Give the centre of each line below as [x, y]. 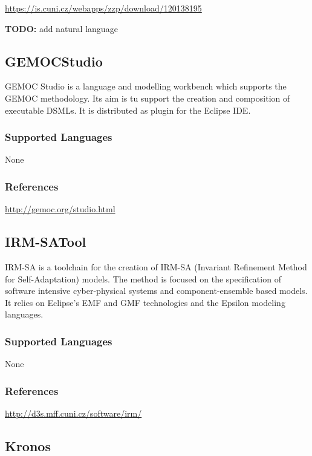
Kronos [28, 445]
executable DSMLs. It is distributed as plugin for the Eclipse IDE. [128, 110]
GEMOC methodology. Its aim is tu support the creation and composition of [148, 98]
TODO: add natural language [61, 28]
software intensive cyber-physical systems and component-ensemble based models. [156, 291]
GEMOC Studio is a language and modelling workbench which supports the [146, 86]
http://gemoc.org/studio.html [60, 209]
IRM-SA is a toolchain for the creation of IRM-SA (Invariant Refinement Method [156, 267]
